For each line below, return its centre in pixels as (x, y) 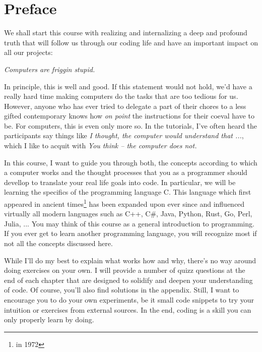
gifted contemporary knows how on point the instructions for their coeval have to (129, 116)
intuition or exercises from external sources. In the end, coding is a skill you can (128, 309)
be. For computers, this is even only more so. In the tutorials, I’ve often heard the (131, 125)
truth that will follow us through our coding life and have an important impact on (131, 42)
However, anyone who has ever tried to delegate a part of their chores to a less (125, 106)
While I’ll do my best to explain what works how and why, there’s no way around (130, 260)
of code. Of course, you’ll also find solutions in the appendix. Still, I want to (122, 290)
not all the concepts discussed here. (58, 243)
